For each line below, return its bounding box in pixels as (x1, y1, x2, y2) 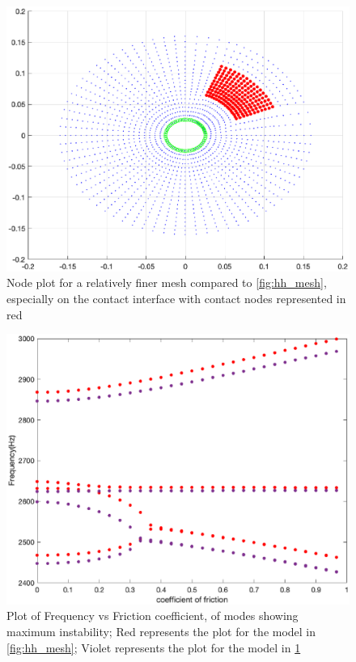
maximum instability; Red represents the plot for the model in (6, 622, 316, 639)
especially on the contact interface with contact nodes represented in (6, 290, 346, 307)
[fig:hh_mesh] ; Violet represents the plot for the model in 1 (6, 639, 301, 656)
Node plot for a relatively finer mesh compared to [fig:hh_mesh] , (6, 274, 327, 291)
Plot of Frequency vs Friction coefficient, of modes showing (6, 607, 299, 624)
